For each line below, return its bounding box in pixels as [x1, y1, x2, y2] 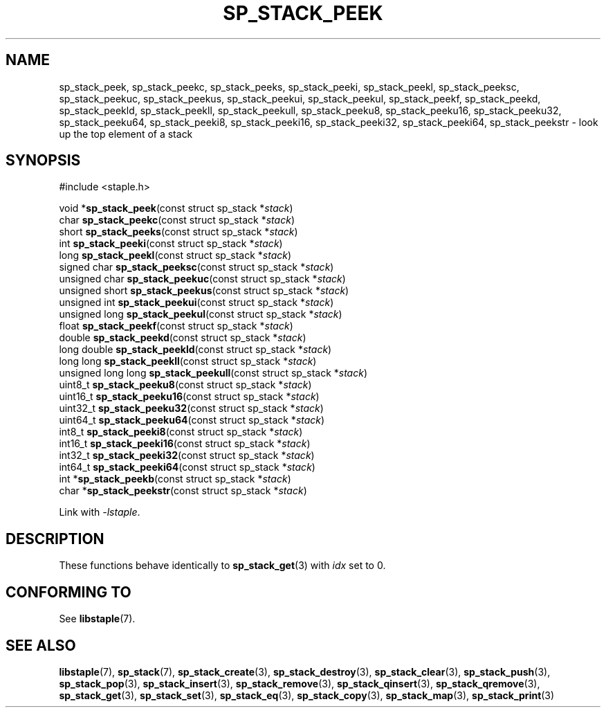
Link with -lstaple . [59, 506, 140, 518]
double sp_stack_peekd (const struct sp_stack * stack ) [59, 332, 306, 344]
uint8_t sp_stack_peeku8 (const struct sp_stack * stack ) [59, 379, 312, 391]
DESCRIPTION [6, 530, 104, 548]
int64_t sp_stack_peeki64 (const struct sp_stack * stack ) [59, 461, 315, 473]
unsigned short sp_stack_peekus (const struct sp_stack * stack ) [59, 285, 349, 297]
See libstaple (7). [59, 613, 136, 625]
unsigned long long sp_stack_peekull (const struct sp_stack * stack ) [59, 367, 368, 379]
